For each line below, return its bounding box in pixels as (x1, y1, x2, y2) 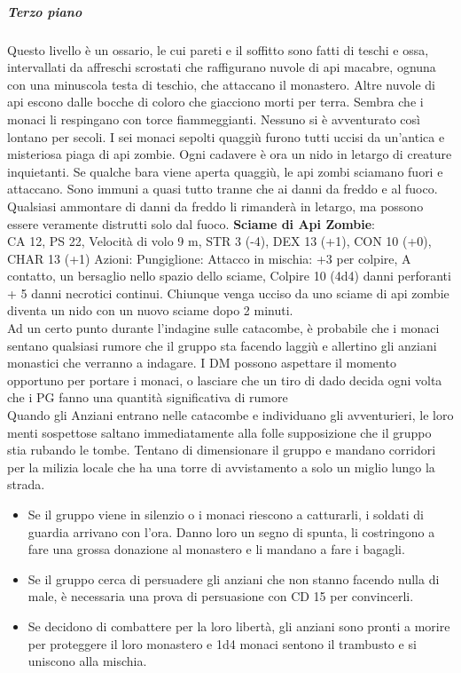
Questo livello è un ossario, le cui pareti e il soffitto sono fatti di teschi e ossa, (7, 40, 429, 59)
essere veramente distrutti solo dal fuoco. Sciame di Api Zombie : (7, 214, 375, 233)
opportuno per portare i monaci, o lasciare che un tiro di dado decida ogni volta (7, 370, 442, 389)
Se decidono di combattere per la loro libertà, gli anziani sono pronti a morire (27, 616, 450, 635)
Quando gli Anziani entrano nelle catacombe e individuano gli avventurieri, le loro (7, 406, 454, 424)
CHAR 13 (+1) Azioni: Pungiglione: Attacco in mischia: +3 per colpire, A (7, 249, 411, 267)
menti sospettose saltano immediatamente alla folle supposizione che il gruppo (7, 423, 432, 441)
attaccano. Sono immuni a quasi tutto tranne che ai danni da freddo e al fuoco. (7, 179, 438, 198)
